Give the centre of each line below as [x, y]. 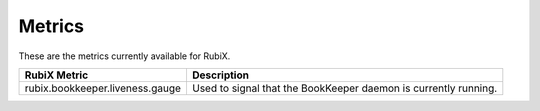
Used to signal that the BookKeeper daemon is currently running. [344, 88]
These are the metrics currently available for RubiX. [124, 56]
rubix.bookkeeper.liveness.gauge [103, 88]
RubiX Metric [56, 75]
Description [220, 75]
